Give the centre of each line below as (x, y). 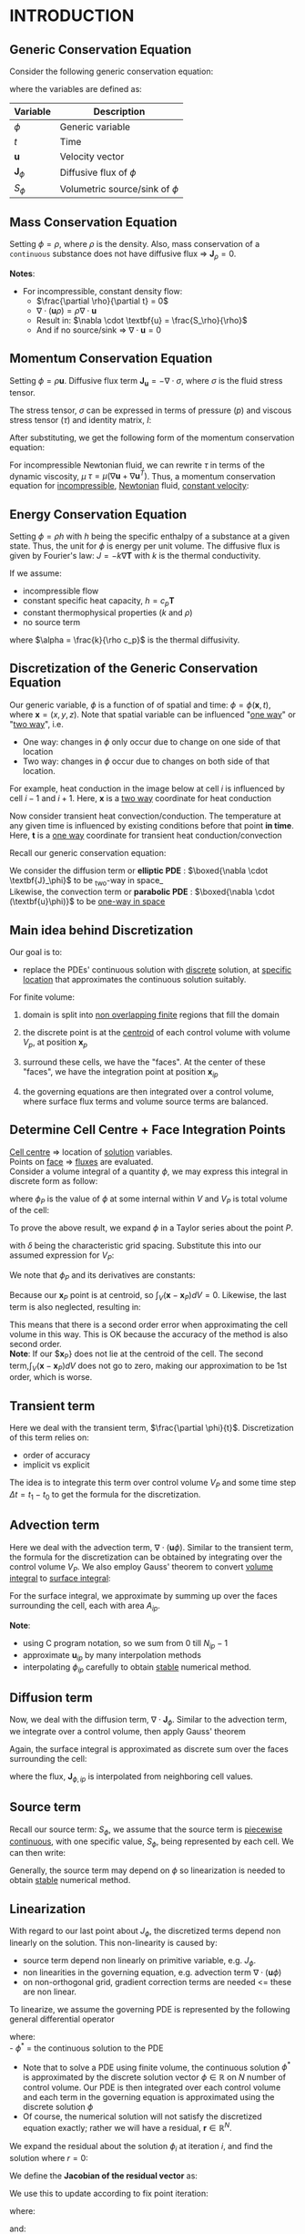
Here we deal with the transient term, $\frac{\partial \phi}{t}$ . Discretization (152, 1428)
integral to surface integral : (60, 1579)
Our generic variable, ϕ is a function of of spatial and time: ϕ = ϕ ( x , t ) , (140, 705)
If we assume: (36, 573)
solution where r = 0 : (49, 2157)
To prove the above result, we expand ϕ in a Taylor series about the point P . (152, 1228)
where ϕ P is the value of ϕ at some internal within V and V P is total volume (149, 1199)
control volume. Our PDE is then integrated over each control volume (152, 2087)
